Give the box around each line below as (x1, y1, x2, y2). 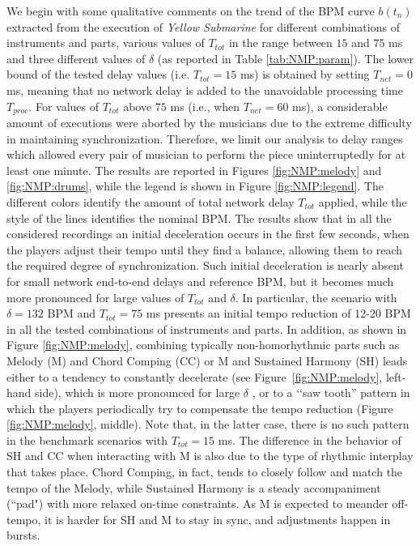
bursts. (6, 527, 40, 544)
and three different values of (6, 49, 146, 66)
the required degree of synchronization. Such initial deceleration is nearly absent (6, 257, 404, 274)
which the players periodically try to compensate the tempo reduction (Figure (6, 399, 393, 416)
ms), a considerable (292, 97, 388, 114)
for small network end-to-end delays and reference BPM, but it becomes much (6, 272, 394, 289)
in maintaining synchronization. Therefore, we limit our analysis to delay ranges (6, 130, 403, 147)
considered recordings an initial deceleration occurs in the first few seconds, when (6, 225, 409, 242)
